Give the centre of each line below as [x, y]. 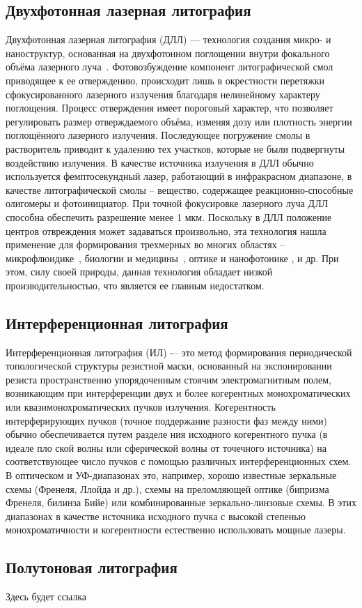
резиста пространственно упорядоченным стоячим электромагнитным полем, [168, 379]
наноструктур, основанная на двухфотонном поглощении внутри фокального [168, 53]
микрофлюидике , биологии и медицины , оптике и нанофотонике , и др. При [172, 258]
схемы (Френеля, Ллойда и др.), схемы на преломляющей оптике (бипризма [167, 488]
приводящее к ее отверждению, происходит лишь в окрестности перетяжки [165, 80]
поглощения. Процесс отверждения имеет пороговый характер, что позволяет [170, 108]
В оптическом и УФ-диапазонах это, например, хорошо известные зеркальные [171, 475]
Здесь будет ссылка [46, 596]
